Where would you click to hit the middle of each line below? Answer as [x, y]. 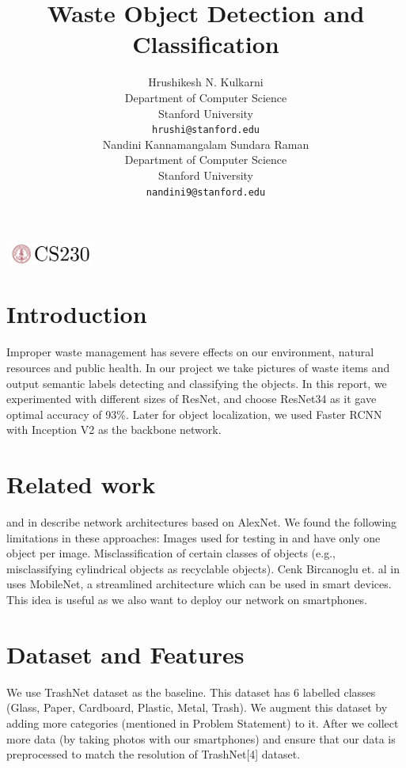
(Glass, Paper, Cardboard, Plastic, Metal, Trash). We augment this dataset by [197, 707]
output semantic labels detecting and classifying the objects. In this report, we [197, 383]
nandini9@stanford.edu [206, 192]
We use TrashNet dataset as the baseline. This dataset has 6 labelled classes [191, 692]
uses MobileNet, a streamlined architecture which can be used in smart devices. [199, 584]
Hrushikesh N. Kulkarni [206, 82]
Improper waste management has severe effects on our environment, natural [190, 352]
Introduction [77, 314]
